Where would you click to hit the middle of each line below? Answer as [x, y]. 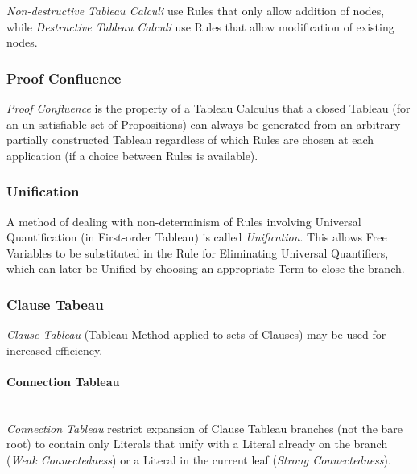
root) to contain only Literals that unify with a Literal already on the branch [197, 444]
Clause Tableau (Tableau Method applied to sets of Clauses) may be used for [196, 334]
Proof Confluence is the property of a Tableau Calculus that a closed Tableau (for [208, 108]
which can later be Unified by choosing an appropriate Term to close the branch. [206, 268]
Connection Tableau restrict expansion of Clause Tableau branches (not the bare [205, 428]
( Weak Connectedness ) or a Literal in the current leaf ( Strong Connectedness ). [199, 459]
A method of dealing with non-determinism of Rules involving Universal [184, 221]
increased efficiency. [55, 350]
